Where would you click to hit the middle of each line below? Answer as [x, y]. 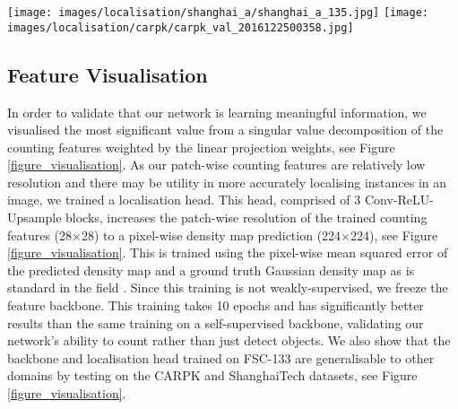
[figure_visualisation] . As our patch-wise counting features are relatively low [216, 165]
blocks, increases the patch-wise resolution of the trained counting [246, 218]
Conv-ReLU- [399, 200]
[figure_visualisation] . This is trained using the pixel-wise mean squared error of [228, 252]
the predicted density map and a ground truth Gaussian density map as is [211, 270]
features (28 [40, 235]
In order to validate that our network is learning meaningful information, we [217, 112]
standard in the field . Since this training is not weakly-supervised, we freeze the [228, 287]
